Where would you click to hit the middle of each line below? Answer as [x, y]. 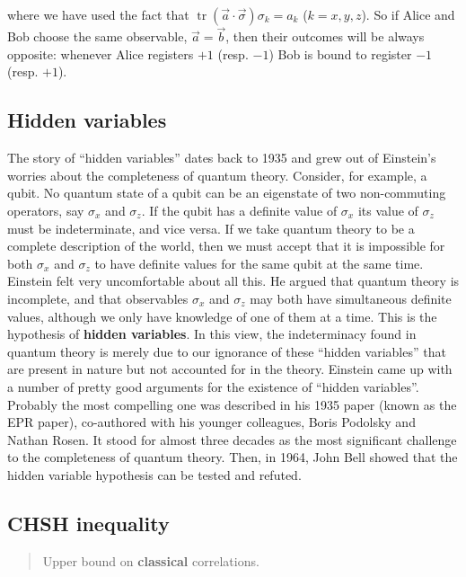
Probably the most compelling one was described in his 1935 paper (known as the [232, 404]
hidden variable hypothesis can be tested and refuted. [154, 474]
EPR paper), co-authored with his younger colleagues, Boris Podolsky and [211, 422]
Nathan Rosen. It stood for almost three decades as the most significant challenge [232, 439]
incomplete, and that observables [98, 298]
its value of [388, 210]
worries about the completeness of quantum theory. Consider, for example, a [217, 175]
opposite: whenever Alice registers [101, 53]
